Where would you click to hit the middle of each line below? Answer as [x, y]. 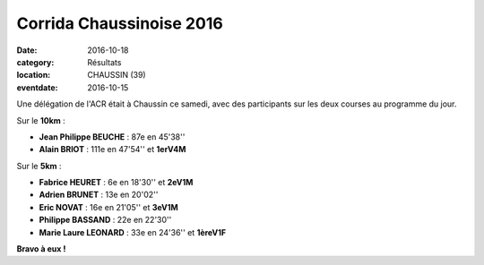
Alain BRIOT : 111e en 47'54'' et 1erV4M [112, 150]
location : [34, 75]
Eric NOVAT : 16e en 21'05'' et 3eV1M [108, 207]
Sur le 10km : [41, 120]
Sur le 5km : [39, 166]
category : [35, 62]
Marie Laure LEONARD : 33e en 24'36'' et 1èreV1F [133, 232]
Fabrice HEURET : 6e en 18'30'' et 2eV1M [116, 183]
